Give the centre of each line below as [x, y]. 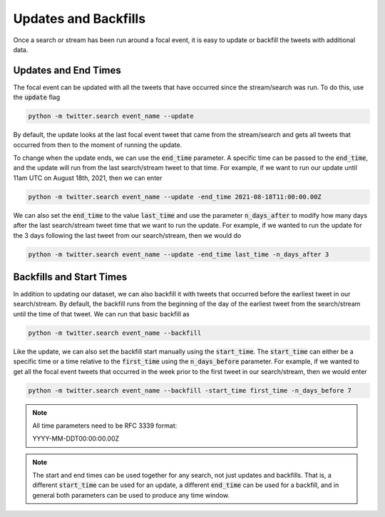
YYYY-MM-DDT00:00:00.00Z [76, 438]
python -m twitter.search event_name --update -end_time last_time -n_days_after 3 [179, 254]
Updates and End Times [67, 70]
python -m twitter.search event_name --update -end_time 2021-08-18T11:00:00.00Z [175, 197]
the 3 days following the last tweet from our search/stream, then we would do [127, 235]
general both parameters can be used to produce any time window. [131, 495]
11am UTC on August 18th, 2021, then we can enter [88, 178]
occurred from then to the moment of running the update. [98, 145]
